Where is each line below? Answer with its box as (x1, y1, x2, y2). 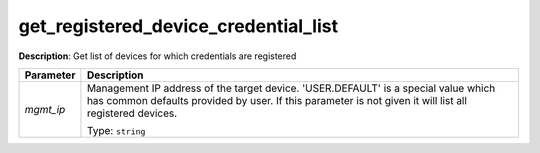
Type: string (86, 123, 146, 137)
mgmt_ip (24, 102, 66, 116)
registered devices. (86, 106, 178, 120)
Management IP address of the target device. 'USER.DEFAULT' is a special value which (86, 81, 496, 95)
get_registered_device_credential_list (18, 15, 339, 37)
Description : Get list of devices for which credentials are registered (18, 50, 297, 62)
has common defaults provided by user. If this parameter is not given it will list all (86, 93, 467, 107)
